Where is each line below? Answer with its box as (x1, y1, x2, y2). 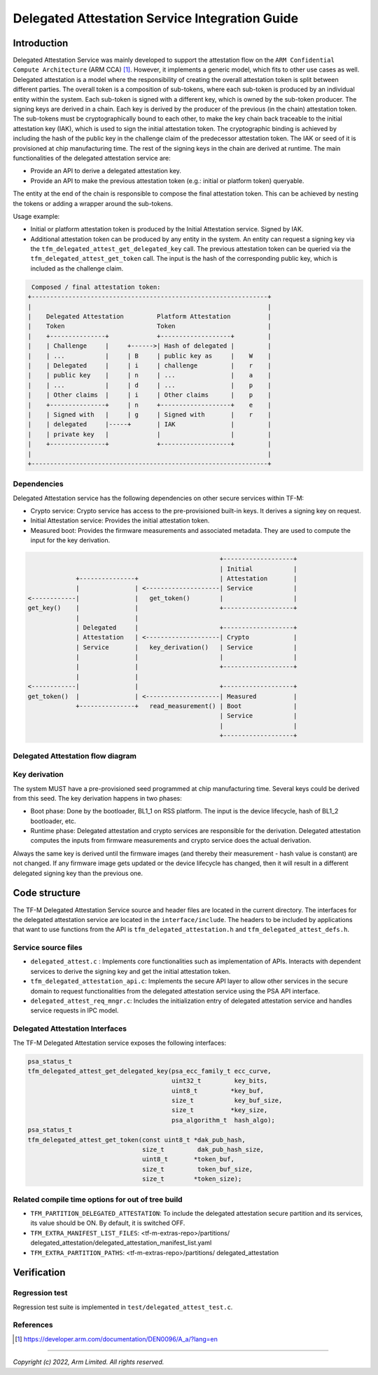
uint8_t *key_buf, (171, 1087, 265, 1095)
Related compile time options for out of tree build (13, 1194, 183, 1204)
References (13, 1320, 53, 1330)
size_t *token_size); (141, 1175, 242, 1183)
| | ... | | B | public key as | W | (27, 351, 272, 360)
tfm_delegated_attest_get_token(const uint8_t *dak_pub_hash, (27, 1136, 246, 1144)
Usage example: (13, 212, 60, 220)
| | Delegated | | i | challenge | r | (27, 361, 272, 370)
